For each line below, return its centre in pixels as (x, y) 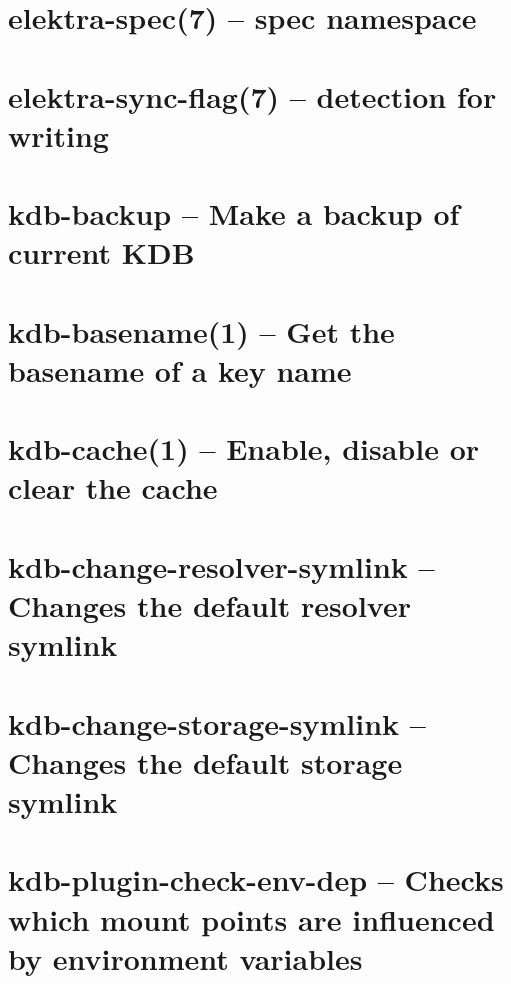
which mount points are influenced (251, 918)
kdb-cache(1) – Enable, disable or (244, 448)
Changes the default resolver (209, 605)
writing (58, 134)
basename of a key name (180, 369)
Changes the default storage (205, 761)
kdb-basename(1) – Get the (201, 330)
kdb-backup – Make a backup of (234, 213)
